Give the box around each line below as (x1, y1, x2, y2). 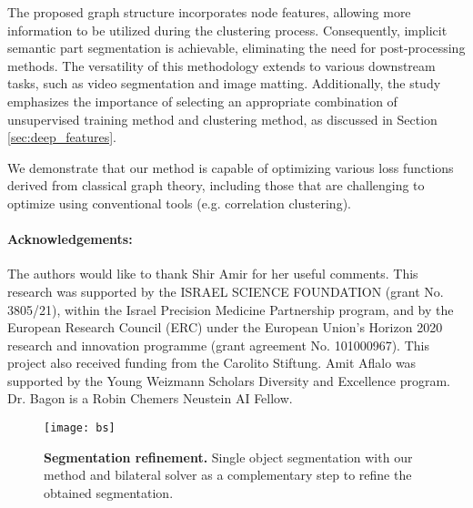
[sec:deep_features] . (7, 127, 116, 147)
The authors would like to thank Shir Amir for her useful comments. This (7, 264, 418, 283)
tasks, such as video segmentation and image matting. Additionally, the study (7, 74, 441, 93)
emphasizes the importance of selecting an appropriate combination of (7, 91, 398, 110)
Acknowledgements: (7, 229, 133, 249)
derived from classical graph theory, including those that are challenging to (7, 176, 425, 195)
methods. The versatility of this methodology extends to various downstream (7, 56, 436, 75)
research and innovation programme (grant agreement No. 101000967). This (7, 335, 429, 354)
